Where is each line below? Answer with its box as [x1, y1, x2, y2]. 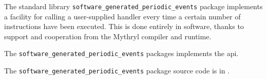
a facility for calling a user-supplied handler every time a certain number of [4, 11, 241, 21]
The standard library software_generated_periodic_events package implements [4, 1, 263, 11]
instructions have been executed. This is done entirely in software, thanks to [4, 21, 244, 32]
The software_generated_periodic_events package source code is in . [4, 65, 230, 76]
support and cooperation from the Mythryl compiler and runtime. [4, 31, 212, 41]
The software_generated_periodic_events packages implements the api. [4, 48, 239, 59]
